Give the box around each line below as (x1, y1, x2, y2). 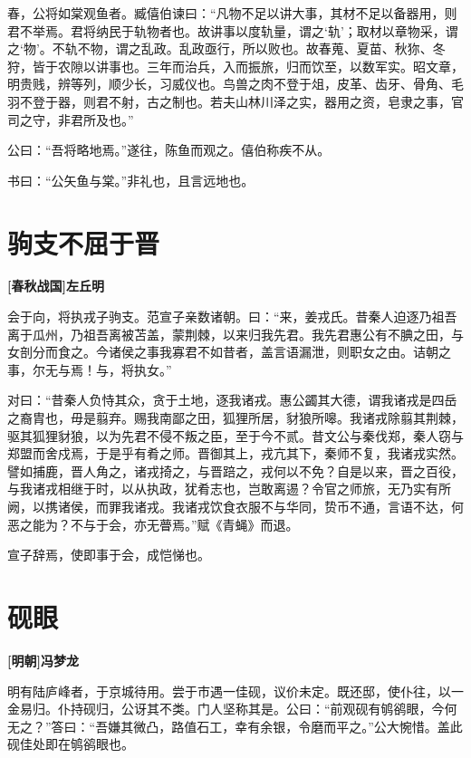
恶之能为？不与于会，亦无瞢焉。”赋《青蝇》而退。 (7, 514, 299, 533)
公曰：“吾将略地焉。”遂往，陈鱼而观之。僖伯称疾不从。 (7, 140, 331, 159)
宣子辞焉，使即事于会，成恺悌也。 (7, 545, 210, 564)
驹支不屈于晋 (7, 224, 160, 261)
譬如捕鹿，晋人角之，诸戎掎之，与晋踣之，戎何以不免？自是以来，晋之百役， (7, 461, 464, 480)
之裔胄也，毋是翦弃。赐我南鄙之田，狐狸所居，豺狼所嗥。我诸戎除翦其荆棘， (7, 408, 464, 427)
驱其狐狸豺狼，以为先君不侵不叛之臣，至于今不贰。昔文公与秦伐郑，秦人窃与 (7, 426, 464, 445)
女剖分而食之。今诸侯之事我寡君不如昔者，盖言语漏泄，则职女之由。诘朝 (7, 342, 438, 361)
